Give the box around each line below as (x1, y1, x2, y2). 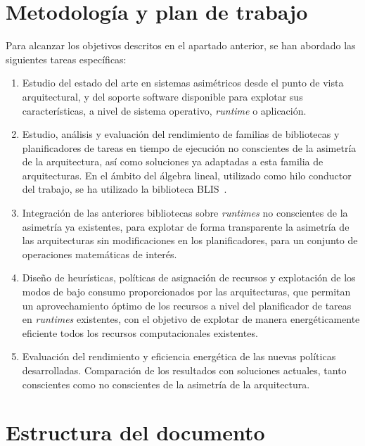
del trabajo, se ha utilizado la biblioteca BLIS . (22, 181, 227, 196)
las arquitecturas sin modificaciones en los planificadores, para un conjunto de (22, 233, 358, 248)
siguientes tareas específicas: (6, 51, 127, 66)
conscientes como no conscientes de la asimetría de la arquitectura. (22, 376, 310, 391)
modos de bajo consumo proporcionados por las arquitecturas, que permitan (22, 284, 351, 299)
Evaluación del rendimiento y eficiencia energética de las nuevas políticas (22, 349, 336, 364)
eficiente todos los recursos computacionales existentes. (22, 325, 258, 340)
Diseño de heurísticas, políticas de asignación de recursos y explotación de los (22, 270, 356, 285)
